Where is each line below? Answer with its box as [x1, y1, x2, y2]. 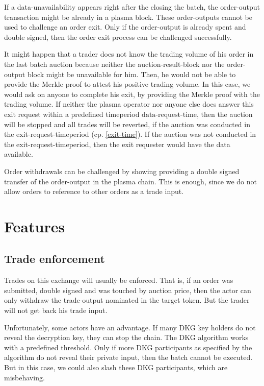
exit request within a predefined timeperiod [4, 108, 140, 119]
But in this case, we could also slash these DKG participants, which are [4, 362, 228, 373]
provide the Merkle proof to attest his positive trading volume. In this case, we [4, 79, 251, 89]
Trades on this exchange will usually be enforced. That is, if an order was [4, 275, 233, 285]
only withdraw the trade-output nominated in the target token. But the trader [4, 295, 250, 305]
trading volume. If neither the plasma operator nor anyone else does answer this [4, 99, 254, 109]
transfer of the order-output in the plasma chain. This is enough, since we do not [4, 176, 257, 186]
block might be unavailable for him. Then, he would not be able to [27, 68, 236, 79]
